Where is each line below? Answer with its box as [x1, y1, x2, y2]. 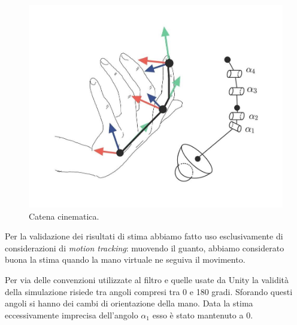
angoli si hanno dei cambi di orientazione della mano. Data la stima [5, 297, 253, 309]
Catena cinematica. [29, 209, 99, 222]
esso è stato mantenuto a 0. [152, 308, 253, 321]
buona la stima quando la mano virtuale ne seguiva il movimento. [5, 253, 246, 266]
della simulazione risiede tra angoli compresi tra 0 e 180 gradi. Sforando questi [5, 285, 293, 297]
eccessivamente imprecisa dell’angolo [5, 308, 138, 321]
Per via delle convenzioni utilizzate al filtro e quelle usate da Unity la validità [5, 273, 289, 285]
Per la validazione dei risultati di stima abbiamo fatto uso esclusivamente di [5, 230, 283, 242]
